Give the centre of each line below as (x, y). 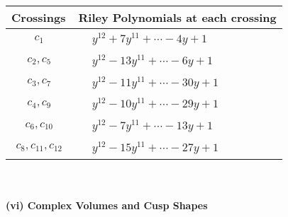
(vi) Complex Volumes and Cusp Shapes (107, 205)
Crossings (39, 17)
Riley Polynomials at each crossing (177, 17)
